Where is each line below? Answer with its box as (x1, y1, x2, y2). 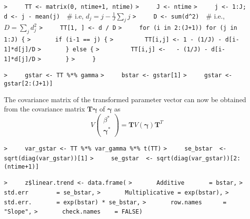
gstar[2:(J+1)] (4, 80, 53, 87)
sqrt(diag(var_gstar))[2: (156, 155, 241, 162)
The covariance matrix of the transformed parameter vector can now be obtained (4, 94, 247, 104)
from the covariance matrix (4, 104, 85, 114)
